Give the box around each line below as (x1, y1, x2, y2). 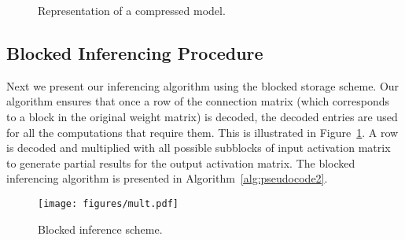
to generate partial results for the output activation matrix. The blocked (6, 154, 355, 171)
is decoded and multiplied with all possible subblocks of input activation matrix (6, 139, 391, 156)
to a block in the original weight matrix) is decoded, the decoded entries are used (6, 108, 398, 124)
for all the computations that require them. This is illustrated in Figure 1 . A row (6, 124, 399, 140)
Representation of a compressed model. (38, 2, 226, 18)
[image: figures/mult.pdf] (38, 198, 179, 209)
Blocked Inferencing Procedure (6, 40, 263, 65)
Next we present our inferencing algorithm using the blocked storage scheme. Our (6, 77, 399, 94)
